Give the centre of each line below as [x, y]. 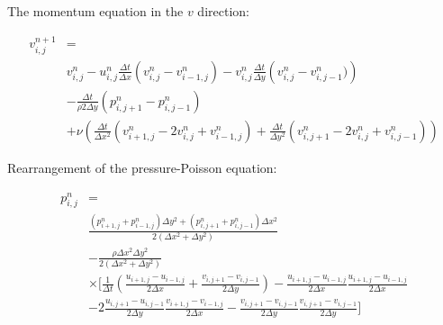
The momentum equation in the [95, 11]
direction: [223, 11]
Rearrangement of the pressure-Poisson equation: [142, 167]
